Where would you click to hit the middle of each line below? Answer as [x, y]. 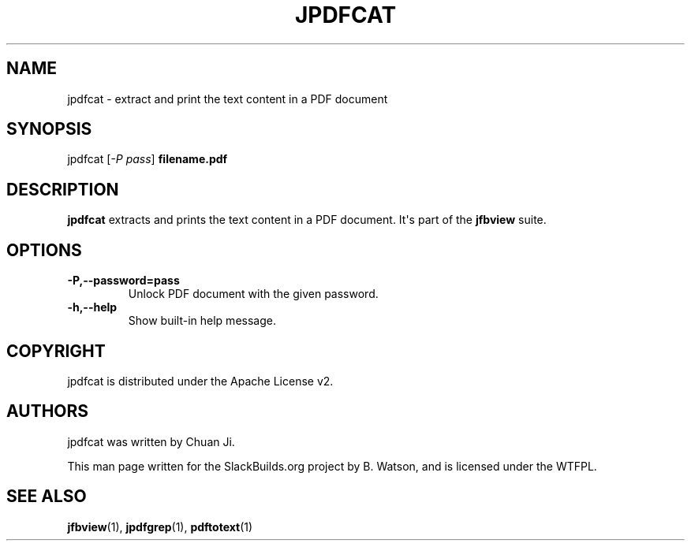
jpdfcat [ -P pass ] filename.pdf [148, 159]
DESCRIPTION [63, 189]
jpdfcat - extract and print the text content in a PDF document [228, 99]
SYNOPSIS [49, 129]
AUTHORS [48, 411]
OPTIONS [44, 250]
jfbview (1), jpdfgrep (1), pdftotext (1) [160, 527]
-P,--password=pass [123, 281]
